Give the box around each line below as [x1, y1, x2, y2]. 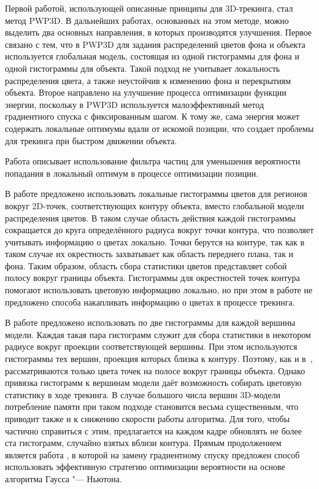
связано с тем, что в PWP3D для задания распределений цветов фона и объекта [5, 37, 306, 50]
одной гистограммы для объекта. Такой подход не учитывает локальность [5, 61, 280, 74]
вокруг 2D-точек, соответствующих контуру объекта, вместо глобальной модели [5, 199, 304, 212]
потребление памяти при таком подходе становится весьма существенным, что [5, 400, 299, 413]
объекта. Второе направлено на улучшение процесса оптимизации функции [5, 86, 286, 99]
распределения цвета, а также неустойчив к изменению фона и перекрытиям [5, 74, 291, 87]
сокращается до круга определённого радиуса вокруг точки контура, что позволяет [5, 223, 314, 236]
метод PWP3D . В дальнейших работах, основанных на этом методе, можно [5, 13, 289, 26]
